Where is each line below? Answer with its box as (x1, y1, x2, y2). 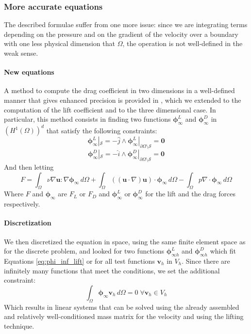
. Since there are (182, 256, 230, 266)
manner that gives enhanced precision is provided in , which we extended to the (4, 95, 241, 105)
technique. (4, 320, 34, 331)
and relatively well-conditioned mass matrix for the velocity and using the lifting (4, 311, 244, 321)
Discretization (4, 218, 51, 228)
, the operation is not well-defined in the (122, 38, 243, 48)
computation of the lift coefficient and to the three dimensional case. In (4, 104, 216, 114)
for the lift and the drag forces (145, 189, 235, 199)
